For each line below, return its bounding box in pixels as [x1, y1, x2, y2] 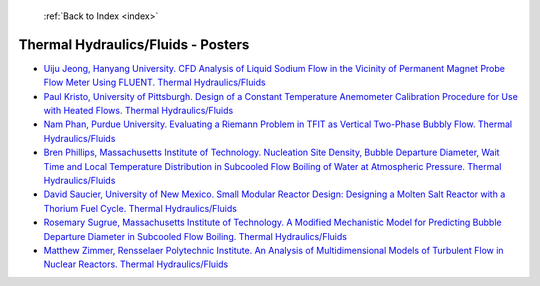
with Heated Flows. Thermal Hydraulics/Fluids [43, 105, 234, 117]
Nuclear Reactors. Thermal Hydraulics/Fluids [43, 258, 229, 270]
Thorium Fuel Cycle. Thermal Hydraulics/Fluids [43, 202, 237, 214]
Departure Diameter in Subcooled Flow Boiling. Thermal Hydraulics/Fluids [43, 230, 347, 242]
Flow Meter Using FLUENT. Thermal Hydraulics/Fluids [43, 76, 266, 89]
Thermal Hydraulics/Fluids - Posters [18, 36, 250, 53]
